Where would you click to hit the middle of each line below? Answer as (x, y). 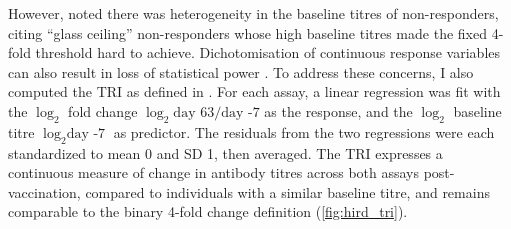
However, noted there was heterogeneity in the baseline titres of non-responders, (253, 13)
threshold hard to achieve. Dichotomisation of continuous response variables (267, 52)
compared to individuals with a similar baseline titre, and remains (287, 191)
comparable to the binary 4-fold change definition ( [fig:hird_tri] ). (208, 211)
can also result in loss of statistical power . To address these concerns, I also (241, 71)
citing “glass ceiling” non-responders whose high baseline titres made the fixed (247, 32)
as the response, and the (338, 110)
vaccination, (44, 191)
